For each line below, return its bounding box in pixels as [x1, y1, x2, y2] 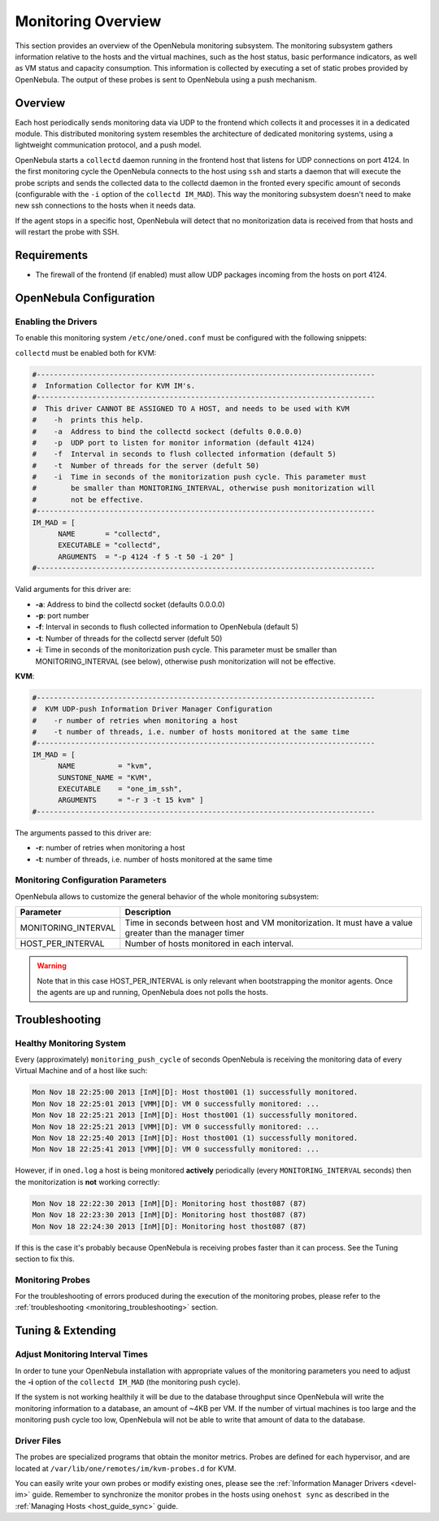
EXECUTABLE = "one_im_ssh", [58, 784, 183, 794]
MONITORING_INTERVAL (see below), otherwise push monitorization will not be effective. [35, 656, 337, 666]
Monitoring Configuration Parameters [15, 874, 167, 886]
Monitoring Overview [15, 12, 162, 30]
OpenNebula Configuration [15, 291, 155, 305]
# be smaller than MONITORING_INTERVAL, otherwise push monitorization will [32, 484, 376, 493]
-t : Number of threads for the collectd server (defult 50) [35, 633, 223, 643]
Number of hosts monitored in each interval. [124, 938, 294, 949]
